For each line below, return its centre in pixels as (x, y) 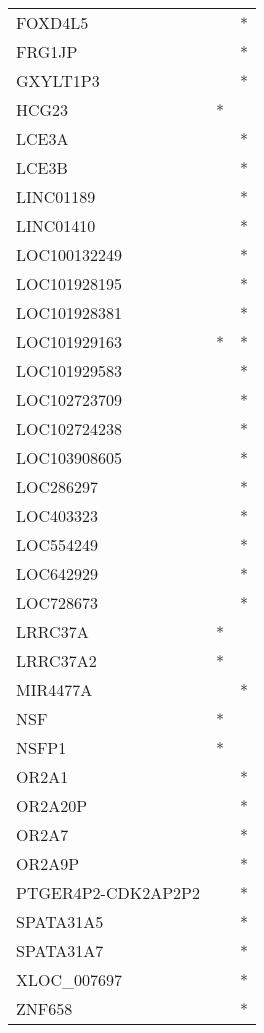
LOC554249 (57, 544)
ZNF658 (44, 1008)
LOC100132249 (69, 254)
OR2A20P (52, 805)
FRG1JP (47, 51)
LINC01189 (56, 196)
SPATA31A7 (60, 950)
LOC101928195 (69, 283)
